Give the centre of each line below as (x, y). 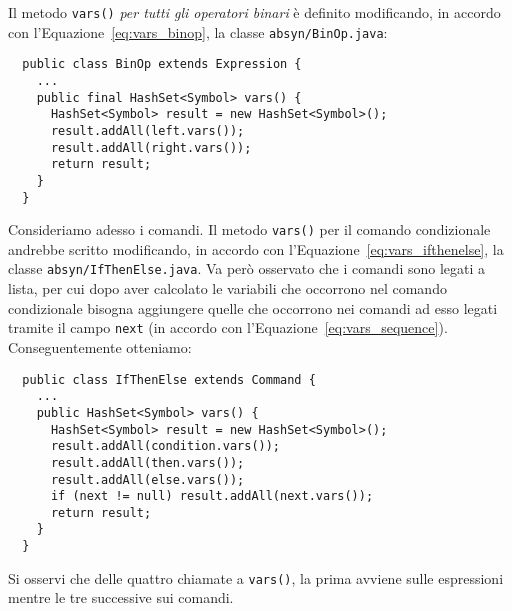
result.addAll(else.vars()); (147, 479)
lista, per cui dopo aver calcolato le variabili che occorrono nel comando (227, 288)
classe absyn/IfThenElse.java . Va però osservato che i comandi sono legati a (247, 268)
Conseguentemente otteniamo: (100, 346)
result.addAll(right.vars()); (151, 147)
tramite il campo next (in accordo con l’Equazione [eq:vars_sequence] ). (228, 327)
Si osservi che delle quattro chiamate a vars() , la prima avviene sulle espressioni (256, 577)
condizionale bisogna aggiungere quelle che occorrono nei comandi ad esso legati (253, 307)
